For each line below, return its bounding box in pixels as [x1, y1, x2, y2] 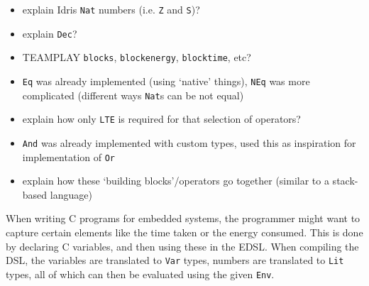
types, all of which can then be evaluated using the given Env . [6, 266, 275, 281]
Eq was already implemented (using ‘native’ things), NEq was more [22, 73, 310, 88]
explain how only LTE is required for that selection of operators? [22, 111, 301, 126]
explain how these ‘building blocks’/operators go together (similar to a [22, 173, 329, 188]
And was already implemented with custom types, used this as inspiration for [22, 135, 356, 150]
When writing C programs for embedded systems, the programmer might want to [6, 211, 360, 226]
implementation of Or [22, 149, 116, 164]
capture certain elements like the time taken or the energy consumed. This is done [6, 225, 363, 240]
